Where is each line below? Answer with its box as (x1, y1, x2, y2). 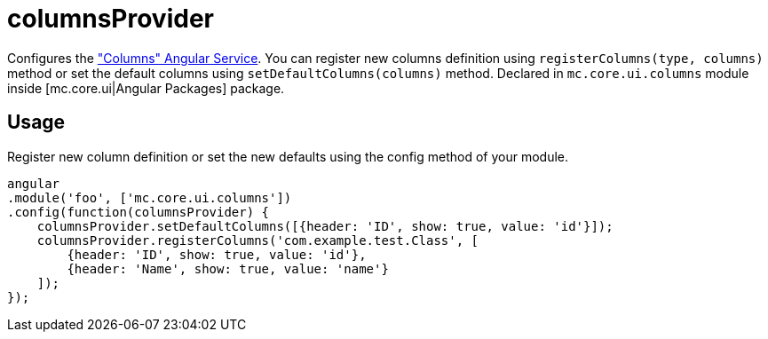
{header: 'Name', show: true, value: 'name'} (67, 261, 389, 276)
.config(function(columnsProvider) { (7, 204, 270, 219)
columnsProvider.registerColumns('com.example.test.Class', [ (36, 233, 479, 248)
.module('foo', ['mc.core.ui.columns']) (7, 190, 292, 205)
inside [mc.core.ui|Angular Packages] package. (7, 80, 285, 96)
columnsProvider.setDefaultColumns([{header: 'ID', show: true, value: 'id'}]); (36, 218, 614, 233)
